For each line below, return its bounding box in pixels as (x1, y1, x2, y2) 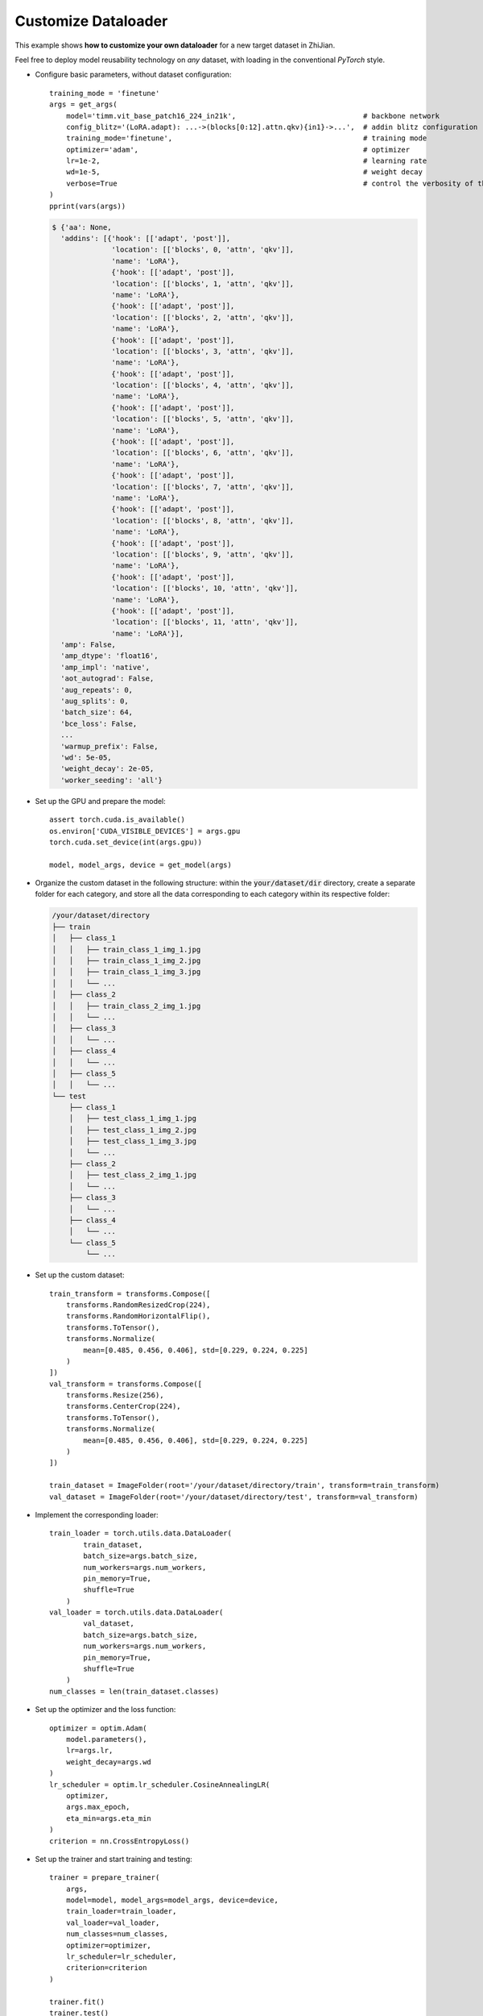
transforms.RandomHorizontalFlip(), (65, 1311, 211, 1321)
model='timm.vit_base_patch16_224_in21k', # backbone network (65, 111, 440, 120)
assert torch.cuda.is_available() (49, 815, 185, 824)
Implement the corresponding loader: (35, 1510, 159, 1519)
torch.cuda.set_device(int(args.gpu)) (49, 837, 203, 847)
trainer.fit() (49, 1997, 105, 2006)
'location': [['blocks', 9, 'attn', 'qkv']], (111, 549, 295, 559)
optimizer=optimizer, (65, 1940, 152, 1950)
